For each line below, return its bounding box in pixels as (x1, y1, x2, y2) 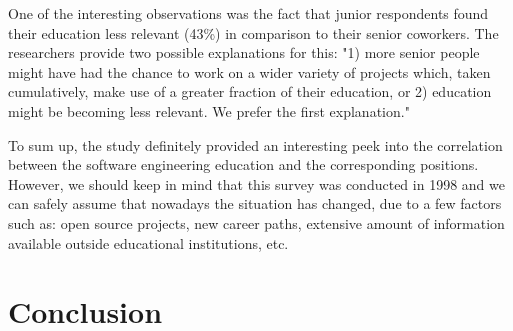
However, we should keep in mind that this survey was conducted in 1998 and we (8, 173, 505, 194)
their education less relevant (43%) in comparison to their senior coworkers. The (8, 22, 499, 43)
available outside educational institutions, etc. (8, 232, 289, 253)
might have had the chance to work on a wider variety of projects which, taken (8, 61, 491, 82)
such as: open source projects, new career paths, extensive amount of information (8, 212, 505, 233)
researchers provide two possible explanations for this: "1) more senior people (8, 42, 480, 63)
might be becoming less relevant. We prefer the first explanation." (8, 100, 410, 121)
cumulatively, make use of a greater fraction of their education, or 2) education (8, 81, 492, 102)
